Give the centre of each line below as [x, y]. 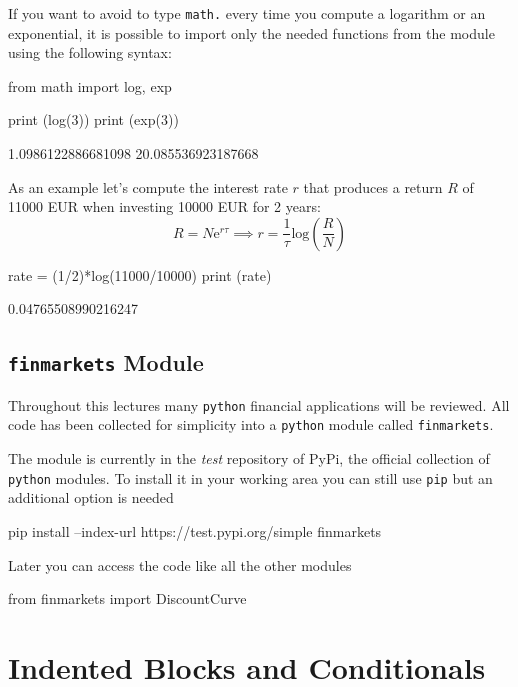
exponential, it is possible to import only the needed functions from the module [251, 32]
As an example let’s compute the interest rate [148, 186]
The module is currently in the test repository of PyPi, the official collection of [249, 458]
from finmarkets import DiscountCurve [127, 598]
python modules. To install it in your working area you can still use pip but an [250, 477]
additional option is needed [91, 497]
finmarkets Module [106, 362]
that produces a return [373, 186]
